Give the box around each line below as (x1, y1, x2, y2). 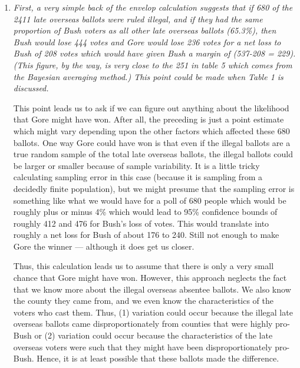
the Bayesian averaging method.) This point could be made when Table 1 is (13, 70, 283, 82)
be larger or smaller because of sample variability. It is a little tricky (13, 159, 260, 171)
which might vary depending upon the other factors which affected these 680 (13, 124, 290, 137)
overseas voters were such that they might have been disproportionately (13, 340, 272, 353)
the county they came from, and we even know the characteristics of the (13, 294, 274, 307)
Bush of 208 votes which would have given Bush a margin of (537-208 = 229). (13, 47, 296, 59)
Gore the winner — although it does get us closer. (13, 240, 194, 252)
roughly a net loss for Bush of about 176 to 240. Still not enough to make (13, 228, 279, 241)
